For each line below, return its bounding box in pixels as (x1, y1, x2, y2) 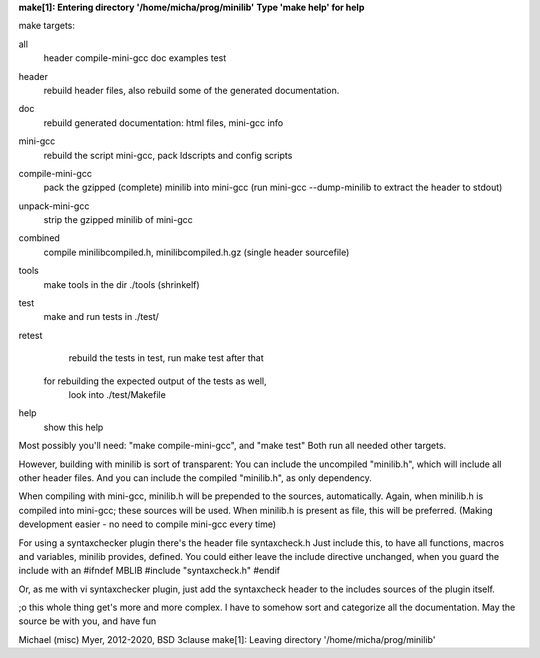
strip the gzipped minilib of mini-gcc (43, 214, 194, 226)
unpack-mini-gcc (18, 200, 90, 212)
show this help (43, 421, 104, 433)
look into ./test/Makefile (68, 388, 167, 400)
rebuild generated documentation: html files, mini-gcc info (43, 116, 284, 129)
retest (18, 329, 43, 341)
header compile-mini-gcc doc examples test (43, 52, 227, 64)
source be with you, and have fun (18, 615, 157, 627)
